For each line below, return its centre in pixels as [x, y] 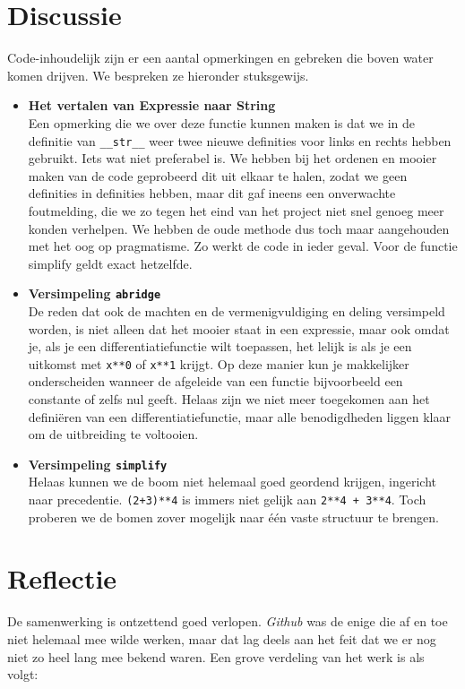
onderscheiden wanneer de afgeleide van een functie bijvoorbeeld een [215, 381]
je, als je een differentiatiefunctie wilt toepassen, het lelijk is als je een [220, 346]
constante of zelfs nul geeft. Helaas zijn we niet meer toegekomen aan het [229, 399]
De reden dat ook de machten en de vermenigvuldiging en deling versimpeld [237, 310]
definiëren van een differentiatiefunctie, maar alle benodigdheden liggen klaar [239, 416]
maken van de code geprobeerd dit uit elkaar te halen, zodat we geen [218, 175]
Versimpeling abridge [95, 293]
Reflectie [62, 578]
